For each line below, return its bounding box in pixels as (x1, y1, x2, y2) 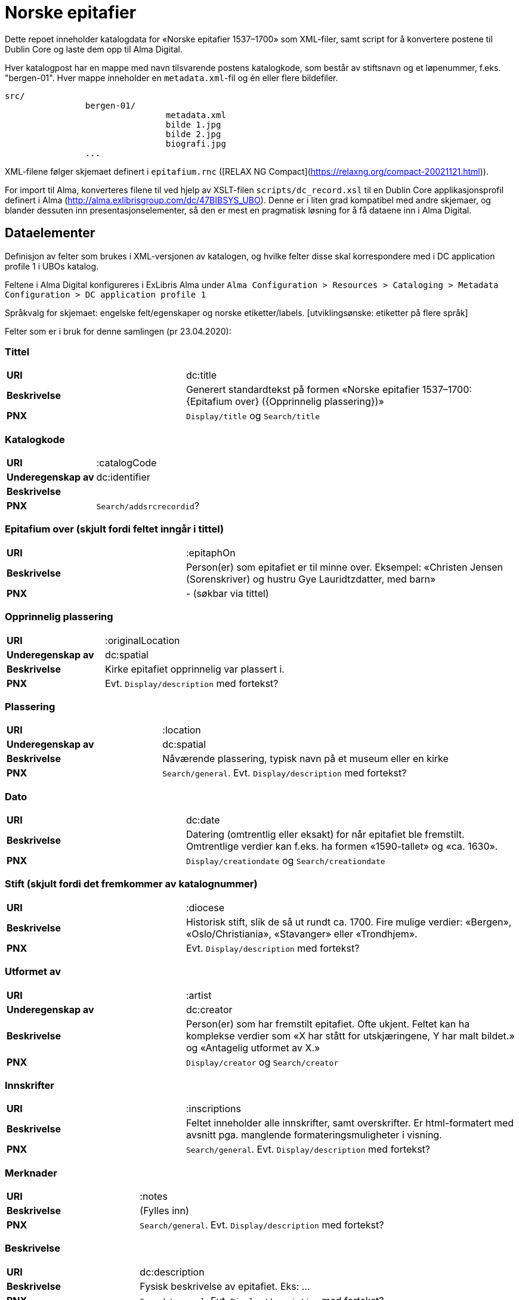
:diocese (186, 901, 225, 914)
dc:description (140, 1265, 205, 1278)
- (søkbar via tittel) (186, 587, 269, 599)
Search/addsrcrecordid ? (96, 500, 200, 512)
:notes (140, 1190, 168, 1203)
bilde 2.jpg (165, 129, 221, 139)
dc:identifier (96, 471, 150, 484)
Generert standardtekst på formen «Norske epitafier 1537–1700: (186, 383, 472, 396)
